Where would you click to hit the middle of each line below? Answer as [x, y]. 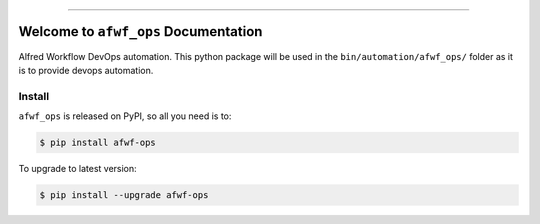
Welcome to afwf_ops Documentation [140, 31]
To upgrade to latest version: [77, 169]
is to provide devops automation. [86, 70]
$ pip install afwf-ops [98, 143]
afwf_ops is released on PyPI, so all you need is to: [125, 116]
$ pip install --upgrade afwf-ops [124, 195]
